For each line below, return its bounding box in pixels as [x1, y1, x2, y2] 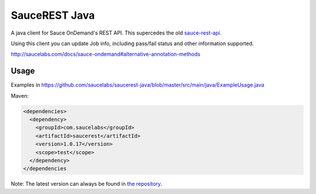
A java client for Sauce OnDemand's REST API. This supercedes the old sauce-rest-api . [11, 29, 222, 36]
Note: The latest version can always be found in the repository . [11, 181, 162, 188]
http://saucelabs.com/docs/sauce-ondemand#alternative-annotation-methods [11, 50, 201, 58]
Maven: [11, 92, 29, 99]
